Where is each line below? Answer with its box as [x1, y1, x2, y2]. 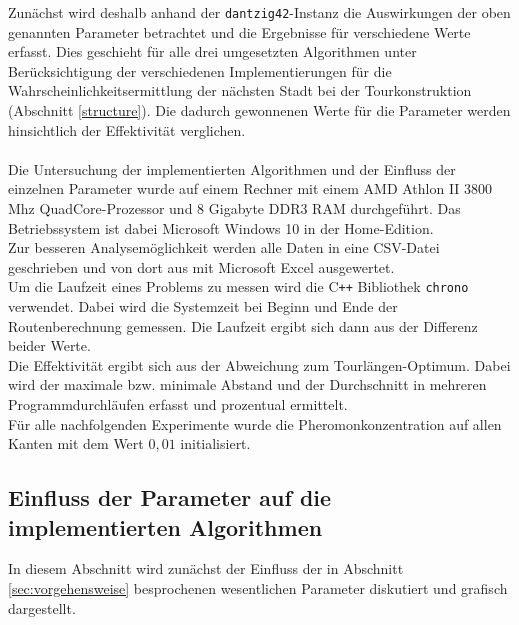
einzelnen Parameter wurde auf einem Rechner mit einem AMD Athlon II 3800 [8, 178, 493, 199]
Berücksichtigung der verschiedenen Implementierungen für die [8, 60, 392, 81]
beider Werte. [8, 335, 91, 356]
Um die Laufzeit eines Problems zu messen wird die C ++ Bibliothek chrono [8, 276, 469, 297]
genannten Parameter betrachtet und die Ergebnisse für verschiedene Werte [8, 21, 471, 42]
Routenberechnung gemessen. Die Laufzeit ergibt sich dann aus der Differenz [8, 315, 478, 336]
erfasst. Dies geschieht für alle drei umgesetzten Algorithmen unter [8, 41, 417, 62]
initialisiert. [180, 433, 251, 454]
